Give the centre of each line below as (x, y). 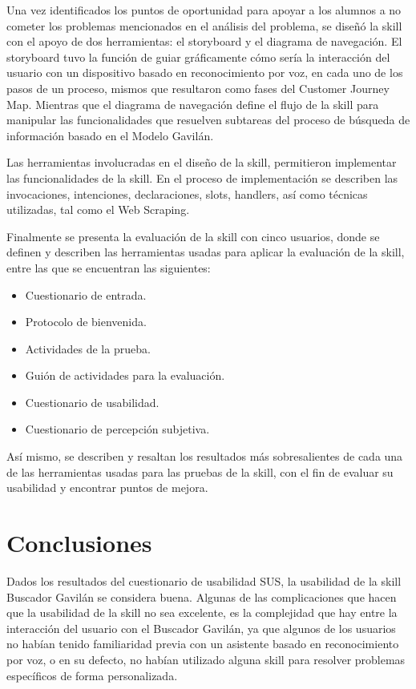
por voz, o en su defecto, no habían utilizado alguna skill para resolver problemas (206, 659)
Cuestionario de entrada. (86, 294)
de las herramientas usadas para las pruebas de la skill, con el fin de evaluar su (200, 471)
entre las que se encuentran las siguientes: (109, 267)
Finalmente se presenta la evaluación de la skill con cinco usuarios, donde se (193, 236)
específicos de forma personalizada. (92, 675)
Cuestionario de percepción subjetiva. (117, 429)
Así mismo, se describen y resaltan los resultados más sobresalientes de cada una (205, 456)
